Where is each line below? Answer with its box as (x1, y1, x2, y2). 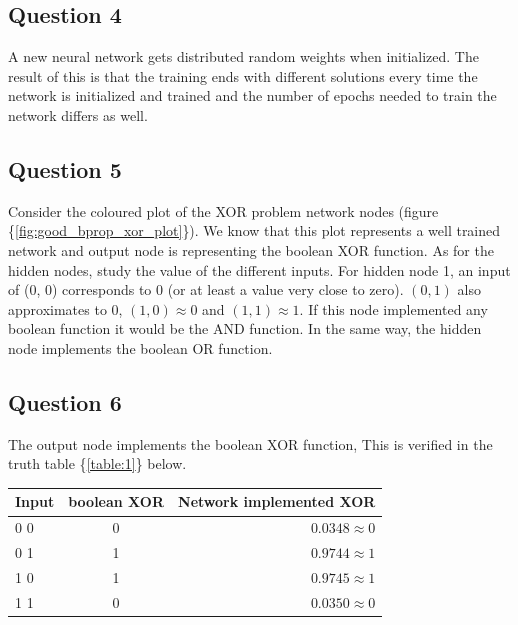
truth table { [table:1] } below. (8, 453, 187, 474)
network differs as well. (8, 104, 148, 125)
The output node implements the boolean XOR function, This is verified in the (8, 433, 493, 454)
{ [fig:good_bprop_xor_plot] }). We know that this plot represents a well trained (8, 220, 501, 241)
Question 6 (8, 386, 122, 417)
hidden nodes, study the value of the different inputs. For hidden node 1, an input (8, 259, 511, 280)
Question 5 (8, 153, 122, 184)
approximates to (8, 298, 107, 319)
